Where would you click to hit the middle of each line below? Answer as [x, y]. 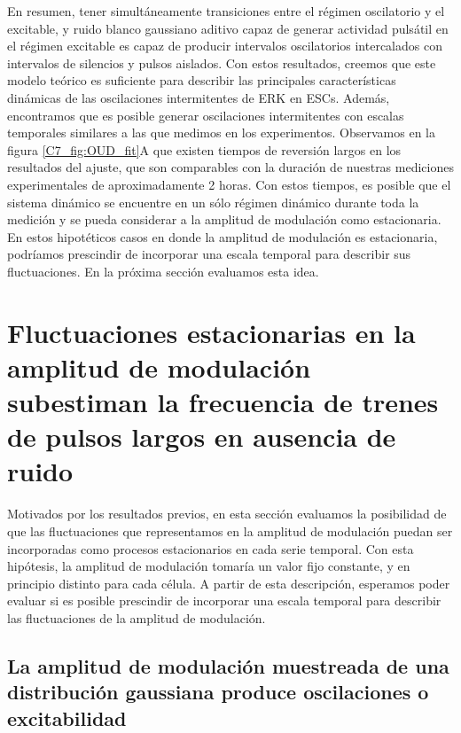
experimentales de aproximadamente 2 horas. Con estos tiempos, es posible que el [229, 184]
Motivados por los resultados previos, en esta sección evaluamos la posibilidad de [227, 514]
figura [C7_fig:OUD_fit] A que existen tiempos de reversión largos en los [204, 149]
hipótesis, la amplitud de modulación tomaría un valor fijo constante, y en [209, 566]
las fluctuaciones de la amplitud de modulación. [137, 617]
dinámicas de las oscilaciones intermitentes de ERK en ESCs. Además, [199, 97]
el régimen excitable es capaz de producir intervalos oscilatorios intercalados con [225, 46]
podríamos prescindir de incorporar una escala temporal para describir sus [209, 254]
